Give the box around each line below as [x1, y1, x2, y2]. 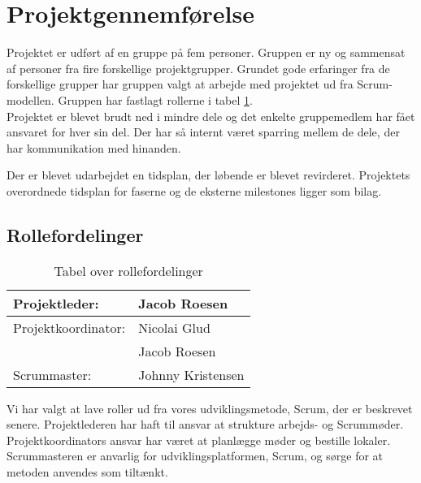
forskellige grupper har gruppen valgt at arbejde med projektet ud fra [7, 75, 354, 93]
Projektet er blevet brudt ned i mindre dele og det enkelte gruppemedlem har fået [7, 107, 415, 124]
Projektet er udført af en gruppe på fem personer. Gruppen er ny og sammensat [7, 44, 406, 61]
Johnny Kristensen [138, 364, 245, 384]
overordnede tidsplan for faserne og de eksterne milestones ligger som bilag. [7, 182, 382, 199]
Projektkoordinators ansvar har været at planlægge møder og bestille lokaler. [7, 431, 391, 448]
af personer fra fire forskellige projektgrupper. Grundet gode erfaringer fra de [7, 59, 390, 76]
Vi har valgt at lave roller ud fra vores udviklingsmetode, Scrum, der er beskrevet [7, 399, 413, 416]
